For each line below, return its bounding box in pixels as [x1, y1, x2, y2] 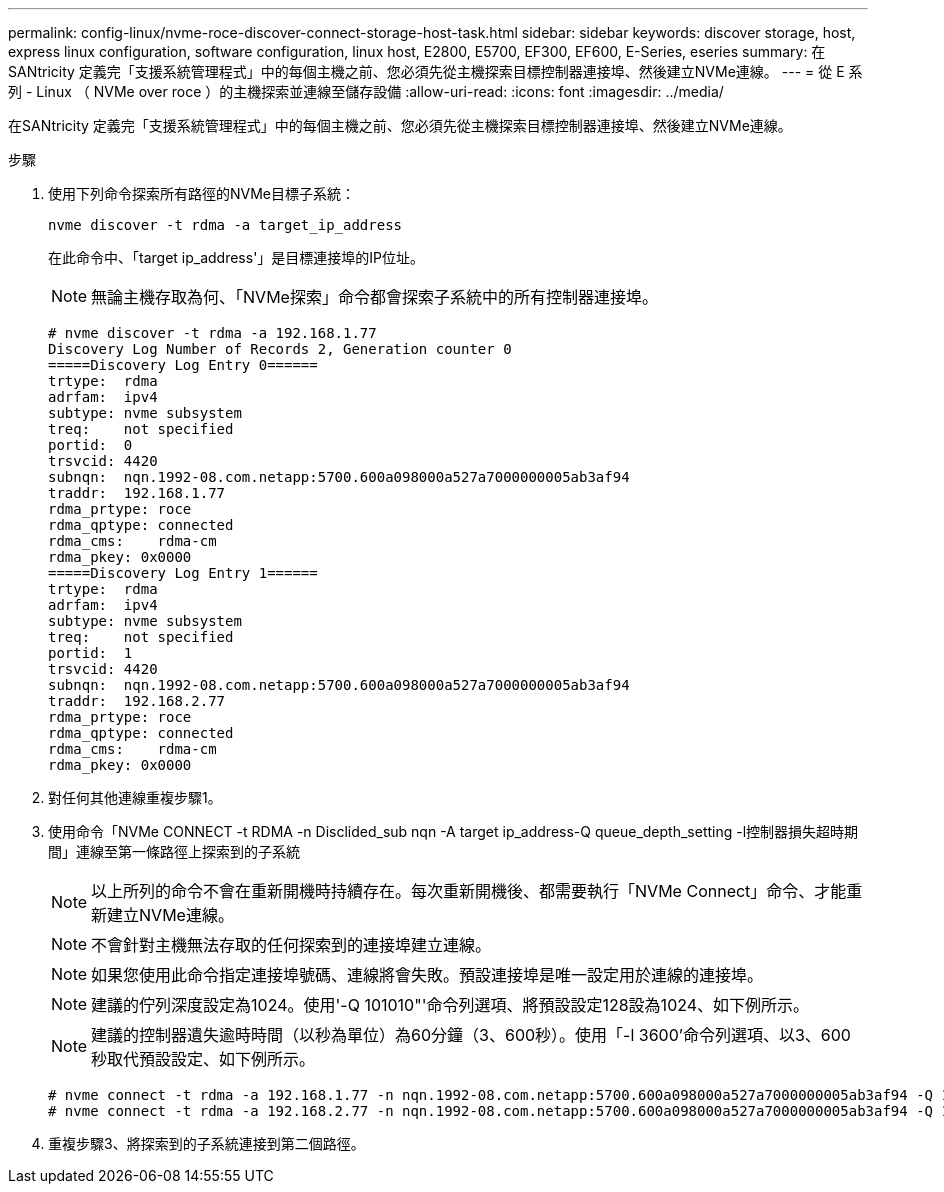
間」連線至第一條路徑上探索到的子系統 [48, 843, 300, 860]
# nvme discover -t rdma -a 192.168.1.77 [48, 325, 377, 341]
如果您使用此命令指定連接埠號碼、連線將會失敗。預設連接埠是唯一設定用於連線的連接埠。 [91, 965, 764, 985]
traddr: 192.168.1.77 [48, 485, 226, 501]
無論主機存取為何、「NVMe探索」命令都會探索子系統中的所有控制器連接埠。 [91, 287, 658, 307]
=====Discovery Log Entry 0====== [48, 357, 318, 373]
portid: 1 [48, 645, 133, 661]
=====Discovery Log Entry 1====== [48, 565, 318, 581]
